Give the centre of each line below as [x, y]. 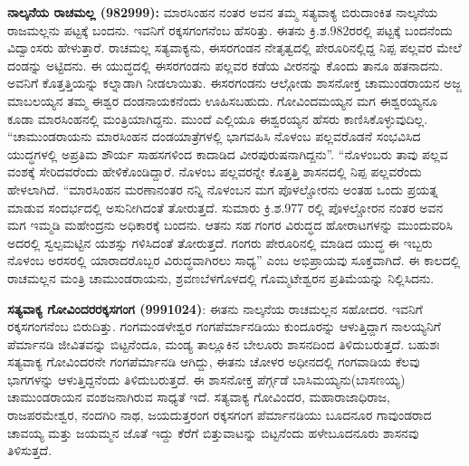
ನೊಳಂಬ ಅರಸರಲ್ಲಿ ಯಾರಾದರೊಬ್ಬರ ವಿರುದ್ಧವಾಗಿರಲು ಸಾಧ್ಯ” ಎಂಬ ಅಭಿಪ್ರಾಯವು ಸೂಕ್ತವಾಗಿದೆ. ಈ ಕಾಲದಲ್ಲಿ [234, 260]
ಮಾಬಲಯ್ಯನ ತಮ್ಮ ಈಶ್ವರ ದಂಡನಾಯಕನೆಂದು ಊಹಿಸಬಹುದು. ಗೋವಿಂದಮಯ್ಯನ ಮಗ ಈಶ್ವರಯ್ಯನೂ [222, 100]
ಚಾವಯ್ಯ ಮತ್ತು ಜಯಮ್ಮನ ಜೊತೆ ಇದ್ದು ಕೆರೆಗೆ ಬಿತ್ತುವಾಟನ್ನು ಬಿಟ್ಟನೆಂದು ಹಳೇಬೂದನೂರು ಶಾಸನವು [213, 432]
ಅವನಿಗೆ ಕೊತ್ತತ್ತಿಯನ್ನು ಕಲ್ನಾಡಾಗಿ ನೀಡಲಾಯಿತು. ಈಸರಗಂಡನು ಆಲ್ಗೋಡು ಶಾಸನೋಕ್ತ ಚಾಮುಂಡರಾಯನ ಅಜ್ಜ [234, 83]
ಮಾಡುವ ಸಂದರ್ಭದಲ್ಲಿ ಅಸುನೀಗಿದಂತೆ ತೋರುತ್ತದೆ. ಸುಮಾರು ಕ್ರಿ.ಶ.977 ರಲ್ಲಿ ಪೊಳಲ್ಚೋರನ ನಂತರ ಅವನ [225, 207]
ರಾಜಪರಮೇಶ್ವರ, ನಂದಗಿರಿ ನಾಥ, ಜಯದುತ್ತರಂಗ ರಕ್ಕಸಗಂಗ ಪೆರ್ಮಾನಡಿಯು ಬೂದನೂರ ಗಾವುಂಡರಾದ [220, 415]
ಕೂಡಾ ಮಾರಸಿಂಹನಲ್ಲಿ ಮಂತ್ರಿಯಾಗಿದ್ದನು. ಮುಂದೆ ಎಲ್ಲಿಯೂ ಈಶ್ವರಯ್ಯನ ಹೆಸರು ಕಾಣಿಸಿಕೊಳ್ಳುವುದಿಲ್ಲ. [218, 118]
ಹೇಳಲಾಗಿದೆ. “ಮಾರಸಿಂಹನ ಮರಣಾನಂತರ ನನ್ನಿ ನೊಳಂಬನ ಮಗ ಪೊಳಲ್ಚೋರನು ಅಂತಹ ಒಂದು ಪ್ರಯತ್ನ [223, 189]
